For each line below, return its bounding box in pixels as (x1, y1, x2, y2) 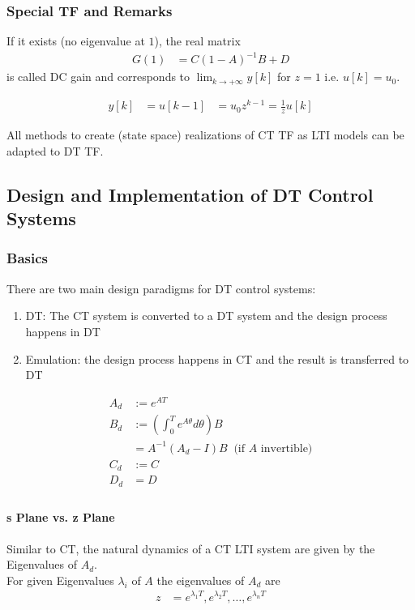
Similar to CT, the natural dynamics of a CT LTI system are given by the (6, 540, 375, 557)
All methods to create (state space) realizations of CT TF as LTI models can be (6, 126, 404, 143)
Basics (6, 248, 48, 268)
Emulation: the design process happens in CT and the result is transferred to (25, 350, 409, 367)
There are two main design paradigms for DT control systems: (6, 279, 316, 296)
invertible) (260, 442, 313, 454)
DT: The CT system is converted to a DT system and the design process (25, 307, 387, 324)
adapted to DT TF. (6, 142, 104, 159)
